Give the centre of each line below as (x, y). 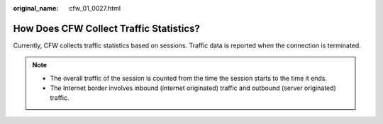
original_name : (36, 8)
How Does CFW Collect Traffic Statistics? (106, 28)
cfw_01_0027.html (95, 8)
